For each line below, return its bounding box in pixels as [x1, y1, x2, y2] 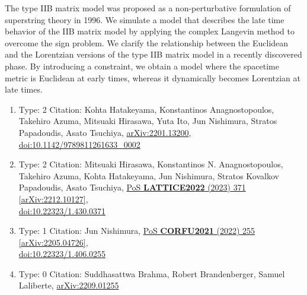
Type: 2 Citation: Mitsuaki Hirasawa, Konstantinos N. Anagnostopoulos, [18, 158, 283, 170]
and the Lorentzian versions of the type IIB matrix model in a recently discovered [5, 48, 302, 61]
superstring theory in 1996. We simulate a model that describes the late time [5, 13, 284, 26]
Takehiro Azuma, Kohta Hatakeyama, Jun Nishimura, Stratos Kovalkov [18, 169, 279, 182]
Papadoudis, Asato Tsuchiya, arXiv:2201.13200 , [18, 126, 191, 138]
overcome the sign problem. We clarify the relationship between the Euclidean [5, 36, 289, 49]
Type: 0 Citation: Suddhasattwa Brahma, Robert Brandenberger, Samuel [18, 267, 285, 280]
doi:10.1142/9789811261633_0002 [18, 138, 140, 150]
